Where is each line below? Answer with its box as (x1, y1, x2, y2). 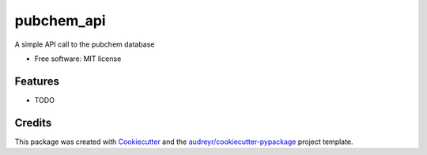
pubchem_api (14, 12, 106, 29)
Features (14, 74, 59, 88)
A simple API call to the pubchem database (14, 40, 155, 49)
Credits (14, 115, 52, 130)
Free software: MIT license (34, 54, 122, 63)
